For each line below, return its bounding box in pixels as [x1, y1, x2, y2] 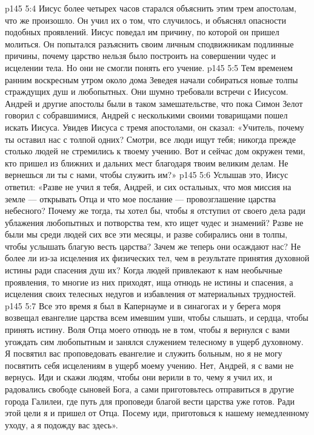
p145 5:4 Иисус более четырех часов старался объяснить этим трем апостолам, [5, 2, 296, 14]
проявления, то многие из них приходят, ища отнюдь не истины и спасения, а [5, 275, 293, 288]
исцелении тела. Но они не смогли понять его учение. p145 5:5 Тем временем [5, 61, 293, 74]
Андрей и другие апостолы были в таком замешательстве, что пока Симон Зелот [5, 97, 303, 109]
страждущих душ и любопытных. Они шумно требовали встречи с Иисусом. [5, 85, 289, 98]
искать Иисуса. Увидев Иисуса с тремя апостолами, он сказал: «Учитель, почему [5, 120, 304, 133]
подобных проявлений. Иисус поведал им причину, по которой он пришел [5, 26, 279, 38]
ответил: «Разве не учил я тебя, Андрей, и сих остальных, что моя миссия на [5, 180, 292, 193]
